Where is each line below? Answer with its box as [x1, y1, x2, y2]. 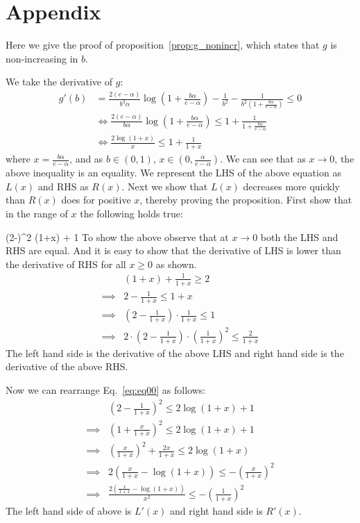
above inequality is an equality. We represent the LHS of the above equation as [6, 165, 341, 180]
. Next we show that [121, 179, 208, 193]
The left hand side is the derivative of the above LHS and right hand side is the [6, 345, 344, 360]
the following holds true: [80, 206, 183, 221]
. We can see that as [220, 151, 306, 166]
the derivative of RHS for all [6, 256, 126, 271]
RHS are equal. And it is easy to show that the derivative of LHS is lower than [6, 243, 341, 258]
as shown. [155, 256, 197, 271]
